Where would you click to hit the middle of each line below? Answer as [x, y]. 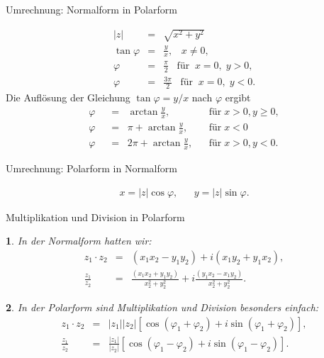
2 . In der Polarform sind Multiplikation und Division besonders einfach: [162, 307]
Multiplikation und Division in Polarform [95, 217]
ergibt [238, 97]
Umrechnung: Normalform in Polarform [91, 9]
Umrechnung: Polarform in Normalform [91, 168]
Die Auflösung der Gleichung [68, 97]
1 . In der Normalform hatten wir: [79, 241]
